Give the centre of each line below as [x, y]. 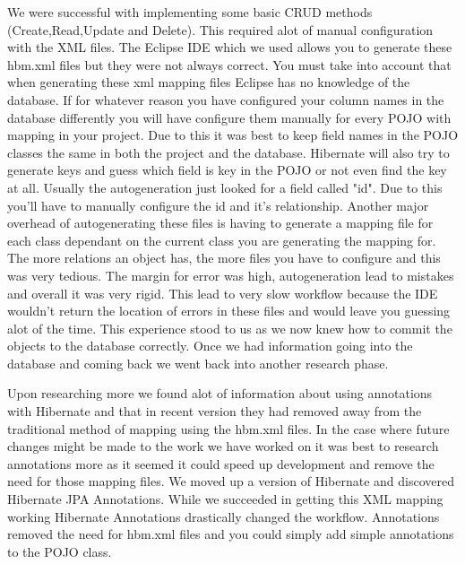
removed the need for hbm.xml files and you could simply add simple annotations [231, 534]
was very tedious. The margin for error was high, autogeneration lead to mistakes [231, 275]
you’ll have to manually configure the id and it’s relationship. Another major [218, 205]
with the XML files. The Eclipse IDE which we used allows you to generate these [230, 47]
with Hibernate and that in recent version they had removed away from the [215, 411]
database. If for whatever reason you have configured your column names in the [226, 99]
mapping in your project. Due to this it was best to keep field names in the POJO [233, 135]
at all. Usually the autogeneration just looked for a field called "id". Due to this [225, 187]
